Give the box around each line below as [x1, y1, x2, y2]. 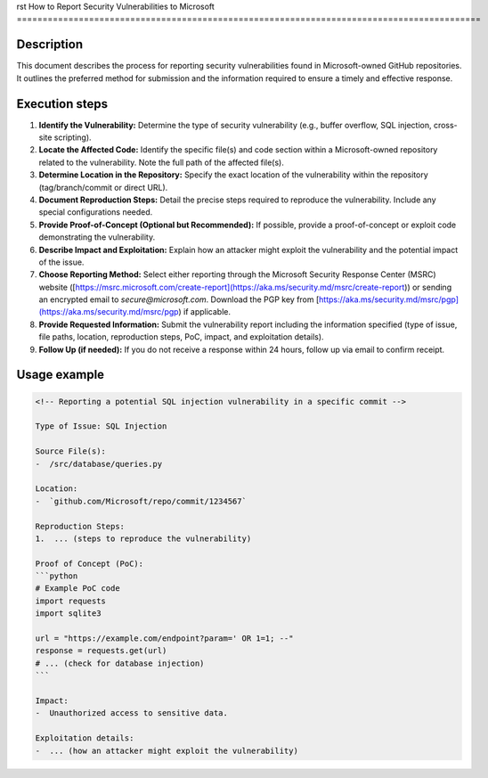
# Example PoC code [35, 584, 120, 594]
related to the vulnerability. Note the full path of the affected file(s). [38, 157, 284, 168]
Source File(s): [35, 446, 107, 456]
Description [16, 37, 84, 53]
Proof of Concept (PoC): [35, 558, 144, 569]
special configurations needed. [38, 207, 153, 217]
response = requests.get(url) [35, 646, 167, 656]
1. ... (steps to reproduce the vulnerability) [35, 533, 252, 544]
